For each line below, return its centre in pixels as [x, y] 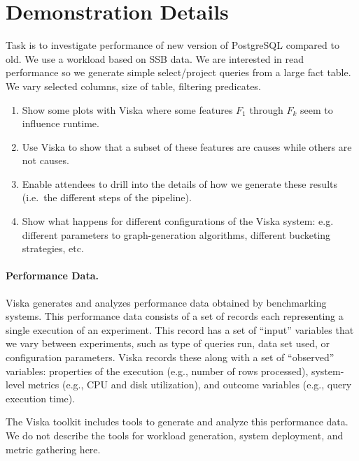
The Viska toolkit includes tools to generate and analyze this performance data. [177, 422]
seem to [316, 109]
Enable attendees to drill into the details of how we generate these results [180, 183]
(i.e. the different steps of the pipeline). [107, 197]
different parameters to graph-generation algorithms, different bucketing [176, 234]
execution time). [41, 398]
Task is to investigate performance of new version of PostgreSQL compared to [173, 45]
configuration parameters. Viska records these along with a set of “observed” [170, 357]
